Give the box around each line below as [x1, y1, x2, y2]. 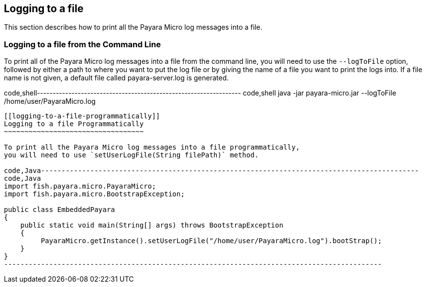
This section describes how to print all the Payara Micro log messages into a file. [4, 23, 263, 32]
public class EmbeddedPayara [4, 206, 115, 214]
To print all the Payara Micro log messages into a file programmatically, [4, 143, 300, 152]
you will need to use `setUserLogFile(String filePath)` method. [4, 151, 259, 159]
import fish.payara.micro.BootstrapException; [4, 190, 185, 198]
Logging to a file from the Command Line [4, 39, 161, 49]
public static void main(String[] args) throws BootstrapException [20, 221, 284, 230]
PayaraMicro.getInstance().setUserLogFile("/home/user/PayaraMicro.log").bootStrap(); [40, 237, 382, 245]
